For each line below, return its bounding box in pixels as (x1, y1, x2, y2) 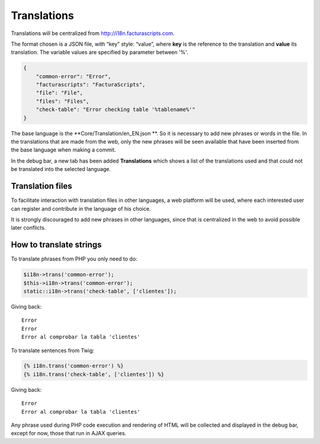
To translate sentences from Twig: (11, 347, 95, 354)
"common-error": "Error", (36, 73, 111, 80)
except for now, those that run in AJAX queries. (11, 430, 127, 437)
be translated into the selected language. (11, 166, 111, 173)
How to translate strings (11, 240, 102, 250)
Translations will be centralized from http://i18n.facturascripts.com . (11, 30, 175, 37)
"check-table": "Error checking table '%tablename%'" (36, 106, 196, 113)
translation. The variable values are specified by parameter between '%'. (11, 49, 188, 56)
